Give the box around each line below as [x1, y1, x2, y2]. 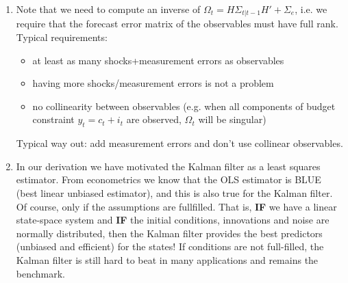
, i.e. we [295, 2, 327, 16]
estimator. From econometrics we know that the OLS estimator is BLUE [16, 172, 321, 187]
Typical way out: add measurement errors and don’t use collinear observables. [16, 136, 343, 150]
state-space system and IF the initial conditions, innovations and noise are [16, 213, 330, 227]
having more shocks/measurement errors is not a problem [32, 76, 274, 90]
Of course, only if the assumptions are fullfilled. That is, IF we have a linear [16, 199, 337, 213]
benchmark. [16, 266, 66, 280]
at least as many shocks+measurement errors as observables [32, 53, 284, 67]
